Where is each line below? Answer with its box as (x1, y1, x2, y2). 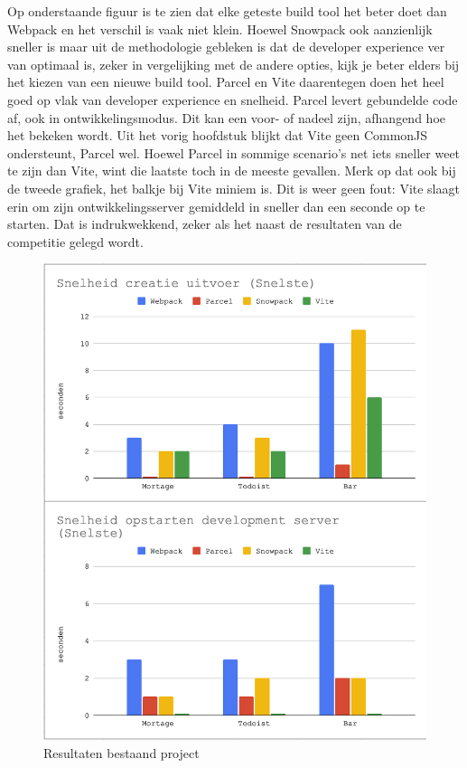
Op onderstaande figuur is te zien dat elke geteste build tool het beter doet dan (7, 2, 447, 20)
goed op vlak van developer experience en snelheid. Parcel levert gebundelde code (7, 90, 458, 109)
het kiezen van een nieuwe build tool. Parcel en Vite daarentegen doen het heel (7, 72, 444, 91)
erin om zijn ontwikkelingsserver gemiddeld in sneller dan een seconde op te (7, 196, 425, 215)
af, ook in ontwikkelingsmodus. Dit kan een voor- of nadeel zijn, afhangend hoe (7, 108, 445, 127)
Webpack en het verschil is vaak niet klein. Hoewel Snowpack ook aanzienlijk (7, 19, 433, 38)
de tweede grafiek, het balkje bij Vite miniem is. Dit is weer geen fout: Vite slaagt (7, 178, 460, 197)
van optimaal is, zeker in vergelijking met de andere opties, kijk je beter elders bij (7, 54, 460, 73)
